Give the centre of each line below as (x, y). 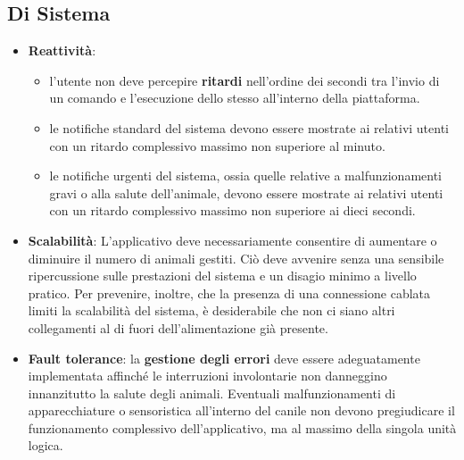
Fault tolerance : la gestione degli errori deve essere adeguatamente (224, 358)
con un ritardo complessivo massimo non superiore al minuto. (217, 145)
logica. (46, 445)
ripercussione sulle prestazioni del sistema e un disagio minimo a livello (222, 276)
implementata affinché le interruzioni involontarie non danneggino (207, 376)
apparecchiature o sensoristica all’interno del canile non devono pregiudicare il (241, 410)
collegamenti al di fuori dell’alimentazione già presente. (178, 327)
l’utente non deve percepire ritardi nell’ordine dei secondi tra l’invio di (244, 80)
